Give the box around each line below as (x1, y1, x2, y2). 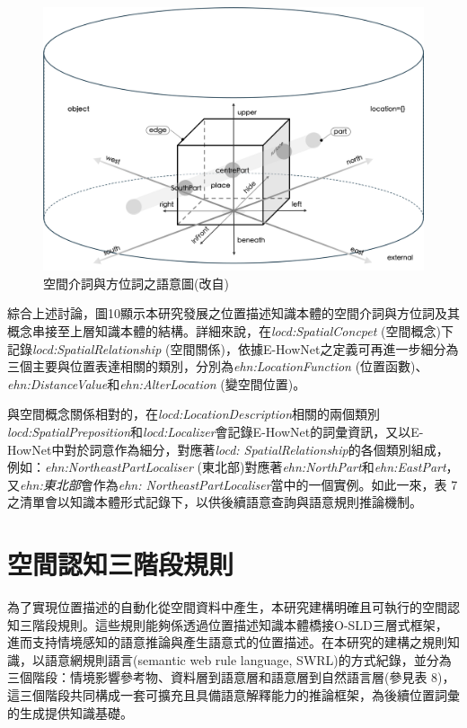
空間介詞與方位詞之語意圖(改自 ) (43, 273, 229, 292)
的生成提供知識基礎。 (7, 703, 133, 722)
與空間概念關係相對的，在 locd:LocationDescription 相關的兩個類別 (7, 404, 381, 423)
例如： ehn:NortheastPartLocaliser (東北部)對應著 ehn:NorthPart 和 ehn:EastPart (7, 457, 446, 476)
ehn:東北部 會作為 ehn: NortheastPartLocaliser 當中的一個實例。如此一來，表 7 (20, 475, 458, 493)
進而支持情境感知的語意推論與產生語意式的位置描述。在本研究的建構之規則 (7, 633, 447, 652)
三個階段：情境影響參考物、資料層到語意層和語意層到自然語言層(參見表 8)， (7, 668, 455, 687)
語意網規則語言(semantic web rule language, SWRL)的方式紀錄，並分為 (44, 650, 452, 669)
